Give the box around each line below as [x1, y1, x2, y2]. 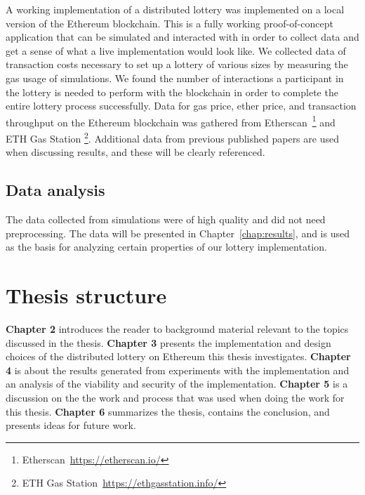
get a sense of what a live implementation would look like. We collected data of [6, 43, 346, 58]
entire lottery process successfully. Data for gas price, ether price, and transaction [6, 98, 357, 113]
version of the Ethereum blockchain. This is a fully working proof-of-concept [6, 15, 333, 30]
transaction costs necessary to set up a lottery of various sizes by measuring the [6, 57, 348, 72]
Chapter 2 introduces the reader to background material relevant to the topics [6, 321, 349, 336]
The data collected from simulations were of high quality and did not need [6, 212, 326, 227]
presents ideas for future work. [6, 418, 136, 433]
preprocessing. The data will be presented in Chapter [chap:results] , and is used [6, 225, 350, 240]
